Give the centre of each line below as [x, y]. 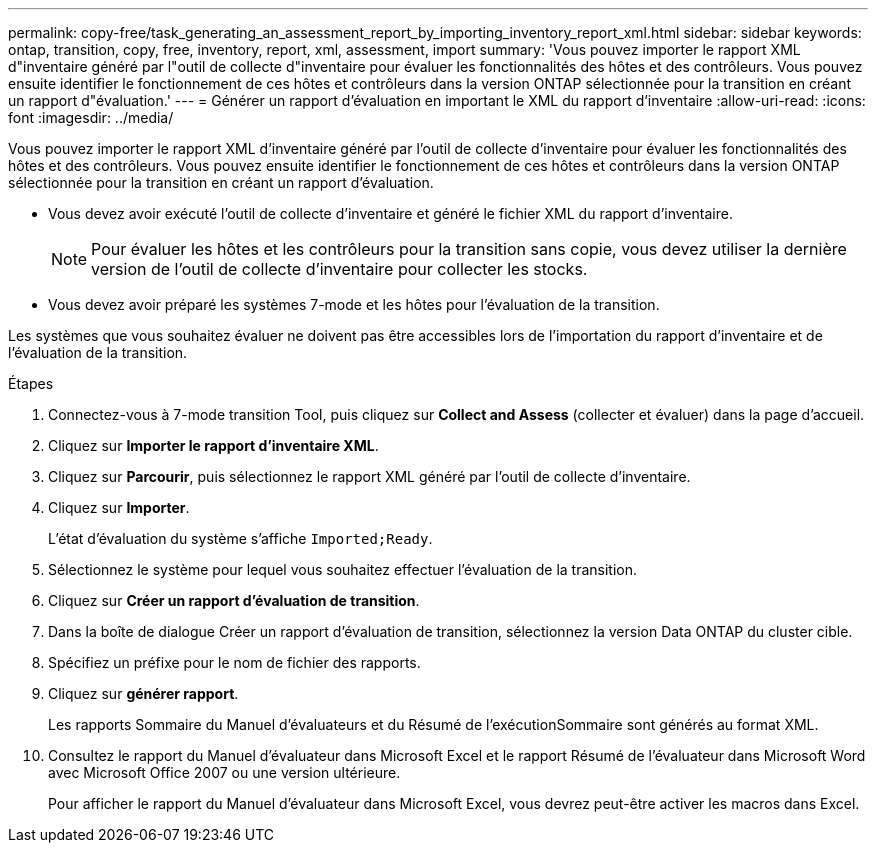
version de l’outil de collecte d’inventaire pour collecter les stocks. [339, 269]
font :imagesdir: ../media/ [91, 117]
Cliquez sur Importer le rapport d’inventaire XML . [213, 445]
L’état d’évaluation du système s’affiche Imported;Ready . [240, 538]
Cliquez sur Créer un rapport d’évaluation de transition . [234, 600]
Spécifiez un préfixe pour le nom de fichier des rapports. [234, 662]
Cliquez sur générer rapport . [143, 693]
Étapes [31, 383]
